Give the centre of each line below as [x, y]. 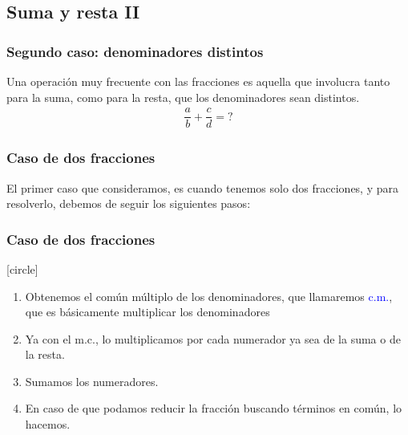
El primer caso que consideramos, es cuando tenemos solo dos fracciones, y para [203, 187]
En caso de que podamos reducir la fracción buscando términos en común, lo [214, 408]
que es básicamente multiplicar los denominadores [147, 312]
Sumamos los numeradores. [92, 381]
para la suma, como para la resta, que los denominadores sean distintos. [183, 97]
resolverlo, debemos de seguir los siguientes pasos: [129, 203]
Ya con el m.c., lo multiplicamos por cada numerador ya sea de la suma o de [213, 338]
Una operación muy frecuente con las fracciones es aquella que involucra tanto [198, 81]
